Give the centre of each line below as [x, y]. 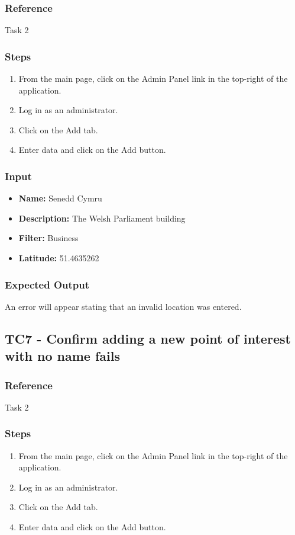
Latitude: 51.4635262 [59, 258]
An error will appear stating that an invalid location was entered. [123, 306]
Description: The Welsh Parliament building [102, 218]
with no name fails [62, 356]
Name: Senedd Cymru [60, 198]
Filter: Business [48, 238]
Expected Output [47, 284]
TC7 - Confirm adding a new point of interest [148, 338]
